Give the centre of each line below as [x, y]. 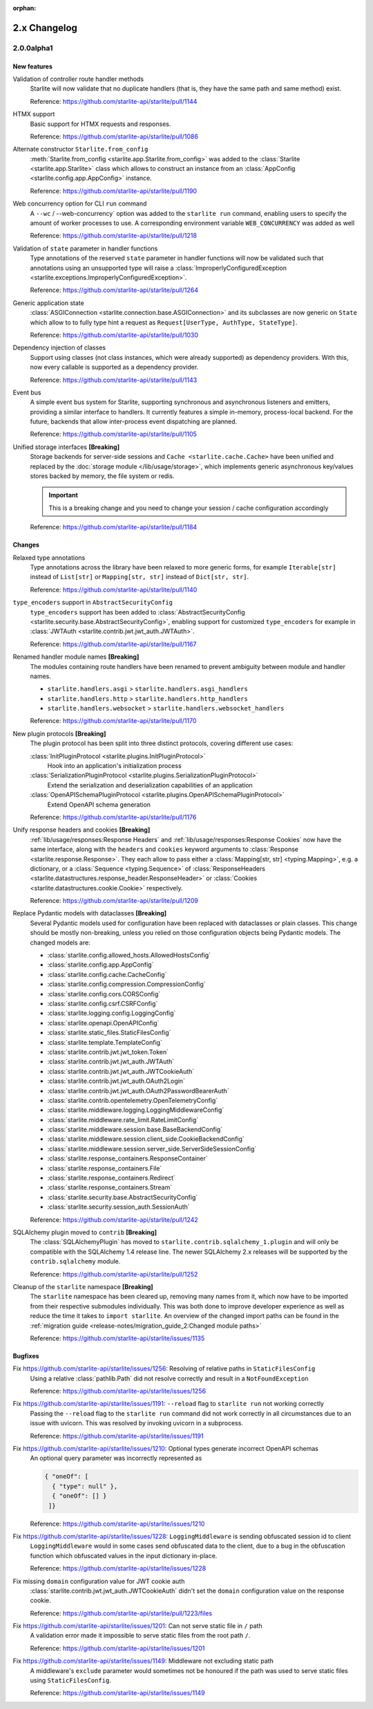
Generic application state [48, 303]
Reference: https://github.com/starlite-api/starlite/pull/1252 [114, 1274]
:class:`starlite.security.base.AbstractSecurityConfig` [123, 1197]
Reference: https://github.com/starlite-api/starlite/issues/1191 [117, 1436]
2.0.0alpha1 [33, 48]
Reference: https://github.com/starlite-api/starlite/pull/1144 [114, 101]
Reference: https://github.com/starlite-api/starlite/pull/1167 [113, 644]
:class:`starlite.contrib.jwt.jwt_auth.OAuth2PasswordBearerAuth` [138, 1090]
